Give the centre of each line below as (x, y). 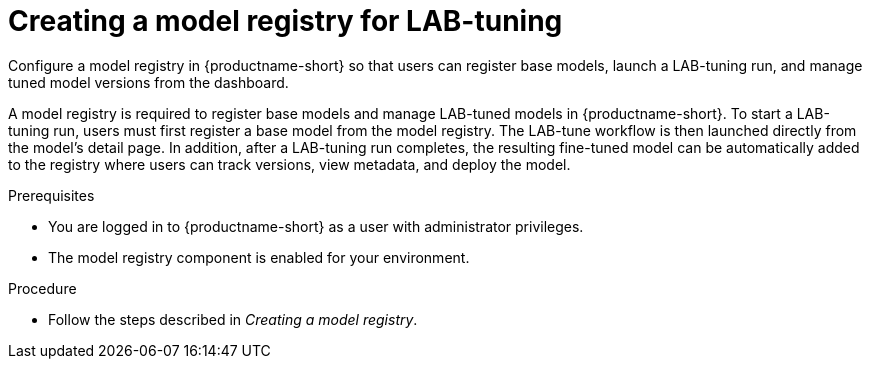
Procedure (42, 288)
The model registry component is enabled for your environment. (259, 257)
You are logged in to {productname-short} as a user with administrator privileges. (316, 226)
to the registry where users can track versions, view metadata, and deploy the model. (289, 164)
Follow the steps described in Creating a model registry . (233, 319)
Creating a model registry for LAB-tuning (285, 21)
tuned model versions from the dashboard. (148, 82)
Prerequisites (51, 195)
